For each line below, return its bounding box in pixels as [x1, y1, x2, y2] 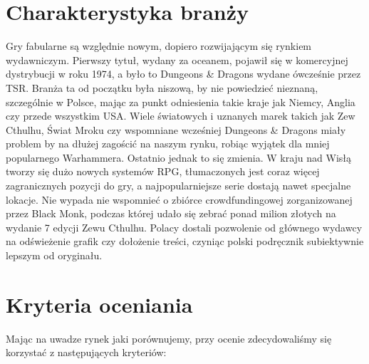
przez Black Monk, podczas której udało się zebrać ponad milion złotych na [6, 206, 336, 221]
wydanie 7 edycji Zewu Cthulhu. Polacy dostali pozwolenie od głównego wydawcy [6, 219, 363, 234]
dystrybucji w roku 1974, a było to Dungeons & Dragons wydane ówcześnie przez [6, 66, 361, 81]
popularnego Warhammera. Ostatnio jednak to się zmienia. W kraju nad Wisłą [6, 150, 352, 165]
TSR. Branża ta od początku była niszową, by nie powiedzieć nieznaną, [6, 80, 318, 95]
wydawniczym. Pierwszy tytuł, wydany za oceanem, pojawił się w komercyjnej [6, 52, 348, 67]
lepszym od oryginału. [6, 248, 103, 263]
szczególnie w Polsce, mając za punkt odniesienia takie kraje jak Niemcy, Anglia [6, 94, 355, 109]
